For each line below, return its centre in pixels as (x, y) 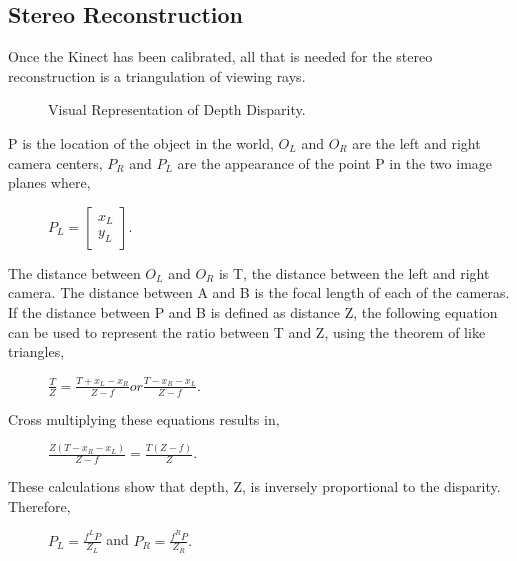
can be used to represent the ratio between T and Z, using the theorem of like (247, 331)
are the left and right (416, 142)
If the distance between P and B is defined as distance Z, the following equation (253, 311)
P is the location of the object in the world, (141, 142)
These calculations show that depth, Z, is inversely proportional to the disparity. (254, 486)
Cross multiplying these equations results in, (144, 418)
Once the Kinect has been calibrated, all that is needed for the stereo (220, 56)
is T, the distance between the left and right (354, 272)
